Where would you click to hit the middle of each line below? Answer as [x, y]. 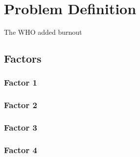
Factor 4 [21, 149]
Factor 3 [21, 127]
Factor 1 [21, 82]
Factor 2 [21, 105]
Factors [23, 58]
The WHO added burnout [43, 32]
